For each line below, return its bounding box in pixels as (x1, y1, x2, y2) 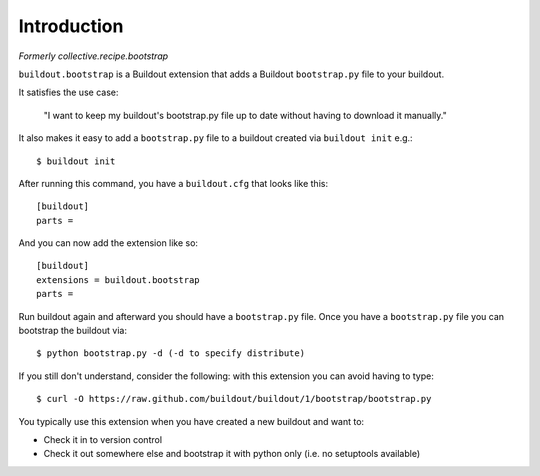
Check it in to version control (43, 433, 163, 445)
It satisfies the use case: (18, 86, 119, 99)
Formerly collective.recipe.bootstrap (18, 50, 169, 62)
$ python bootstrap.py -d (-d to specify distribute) (36, 348, 305, 359)
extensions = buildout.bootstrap (36, 274, 200, 285)
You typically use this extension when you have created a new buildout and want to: (18, 415, 365, 427)
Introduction (18, 15, 124, 37)
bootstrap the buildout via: (18, 325, 127, 337)
